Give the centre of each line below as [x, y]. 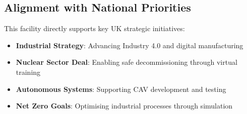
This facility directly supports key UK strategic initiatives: [95, 28]
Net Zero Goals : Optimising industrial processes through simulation [124, 106]
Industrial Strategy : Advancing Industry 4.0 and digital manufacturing [130, 45]
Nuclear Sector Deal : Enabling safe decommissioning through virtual [127, 62]
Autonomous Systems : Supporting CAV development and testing [121, 89]
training [28, 72]
